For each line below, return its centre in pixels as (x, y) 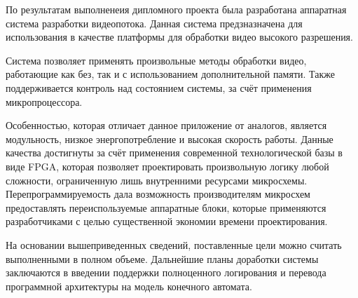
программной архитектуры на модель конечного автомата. (129, 286)
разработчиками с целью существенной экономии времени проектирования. (167, 221)
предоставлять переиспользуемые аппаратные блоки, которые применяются (166, 207)
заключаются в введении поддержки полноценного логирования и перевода (166, 272)
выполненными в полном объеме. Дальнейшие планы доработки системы (162, 258)
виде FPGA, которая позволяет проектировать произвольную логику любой (167, 166)
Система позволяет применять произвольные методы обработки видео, (156, 60)
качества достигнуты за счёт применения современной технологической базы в (174, 153)
